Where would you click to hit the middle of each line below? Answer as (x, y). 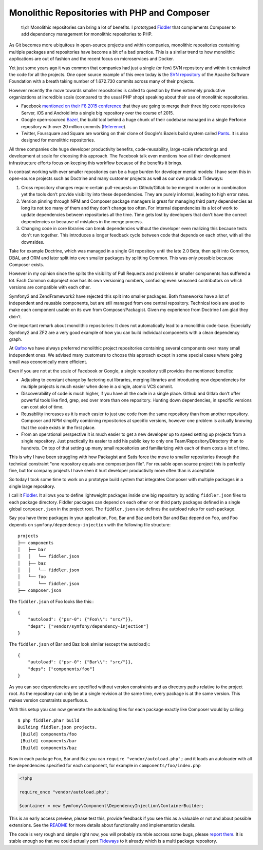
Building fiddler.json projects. (57, 727)
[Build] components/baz (48, 748)
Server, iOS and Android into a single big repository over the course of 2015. (98, 113)
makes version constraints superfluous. (49, 700)
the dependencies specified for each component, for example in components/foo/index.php (105, 766)
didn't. (15, 316)
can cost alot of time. (42, 407)
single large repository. (32, 486)
